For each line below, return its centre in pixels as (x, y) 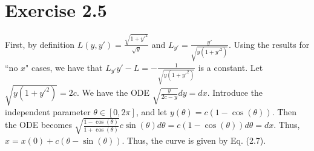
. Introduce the (235, 92)
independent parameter (48, 111)
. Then (284, 111)
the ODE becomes (38, 125)
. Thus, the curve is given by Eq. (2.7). (194, 140)
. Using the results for (269, 44)
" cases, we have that (64, 67)
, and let (152, 111)
